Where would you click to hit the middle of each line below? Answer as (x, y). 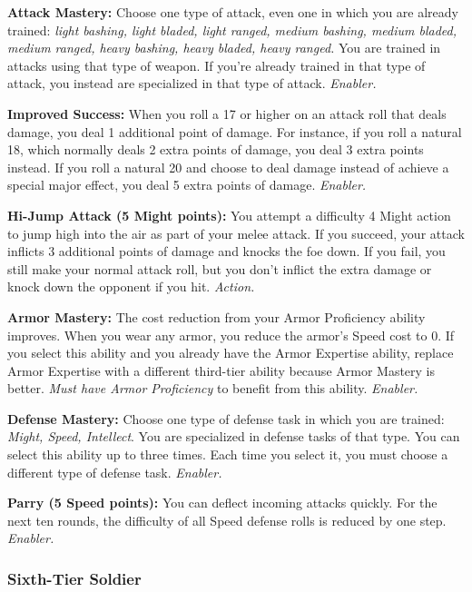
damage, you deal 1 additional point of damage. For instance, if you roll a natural (235, 131)
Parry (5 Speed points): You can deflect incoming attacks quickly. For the (222, 503)
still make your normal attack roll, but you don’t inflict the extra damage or (220, 268)
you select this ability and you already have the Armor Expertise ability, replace (231, 353)
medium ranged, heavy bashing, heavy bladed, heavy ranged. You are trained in (224, 48)
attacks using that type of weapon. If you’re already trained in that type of (216, 65)
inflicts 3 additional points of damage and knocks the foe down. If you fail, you (226, 251)
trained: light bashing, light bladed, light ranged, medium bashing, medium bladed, (232, 30)
